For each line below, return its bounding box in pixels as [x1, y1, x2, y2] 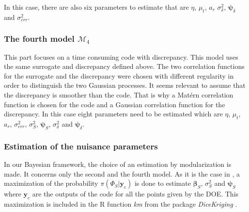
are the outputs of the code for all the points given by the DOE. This [32, 189, 239, 199]
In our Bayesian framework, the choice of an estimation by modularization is [4, 159, 232, 169]
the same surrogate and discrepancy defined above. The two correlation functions [4, 61, 245, 71]
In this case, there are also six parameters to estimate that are [4, 2, 189, 12]
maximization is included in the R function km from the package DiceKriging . [4, 198, 237, 209]
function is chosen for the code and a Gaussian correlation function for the [4, 99, 225, 109]
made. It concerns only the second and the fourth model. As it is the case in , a [4, 168, 240, 179]
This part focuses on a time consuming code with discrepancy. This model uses [4, 51, 238, 62]
